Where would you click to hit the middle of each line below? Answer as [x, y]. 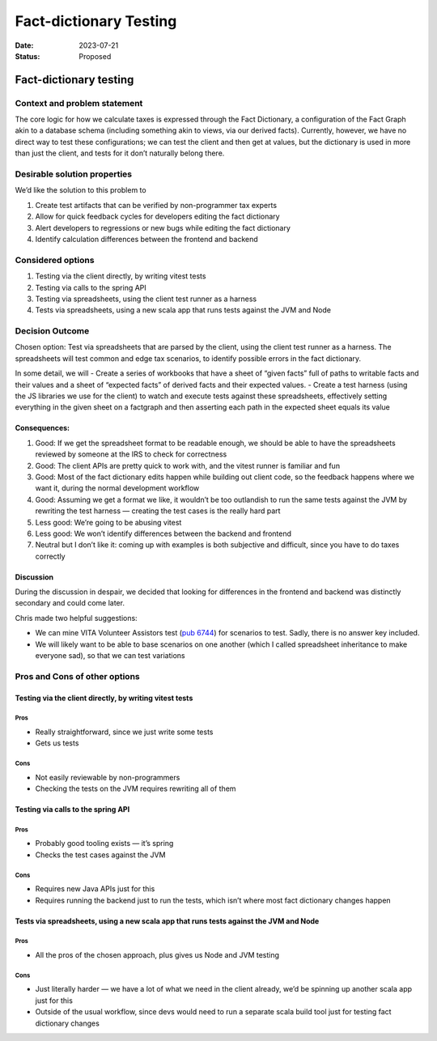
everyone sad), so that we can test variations [110, 656]
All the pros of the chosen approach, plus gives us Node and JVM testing [157, 955]
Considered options [55, 260]
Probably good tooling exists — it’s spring [104, 843]
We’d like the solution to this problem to [81, 190]
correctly [50, 556]
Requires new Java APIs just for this [95, 889]
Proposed [95, 56]
